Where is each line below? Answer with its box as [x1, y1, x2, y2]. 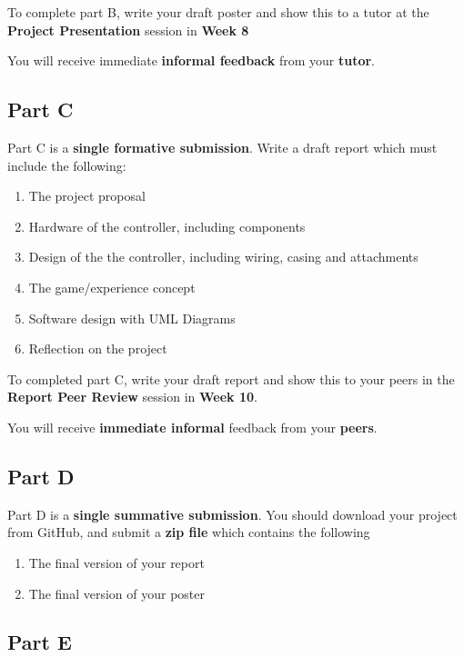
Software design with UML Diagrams [28, 308, 236, 327]
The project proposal [28, 186, 146, 205]
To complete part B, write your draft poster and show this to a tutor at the [7, 3, 429, 21]
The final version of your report [28, 552, 205, 572]
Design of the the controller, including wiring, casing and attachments [28, 247, 419, 266]
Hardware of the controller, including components [28, 216, 306, 235]
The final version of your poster [28, 583, 205, 602]
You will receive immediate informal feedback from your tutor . [7, 51, 376, 70]
